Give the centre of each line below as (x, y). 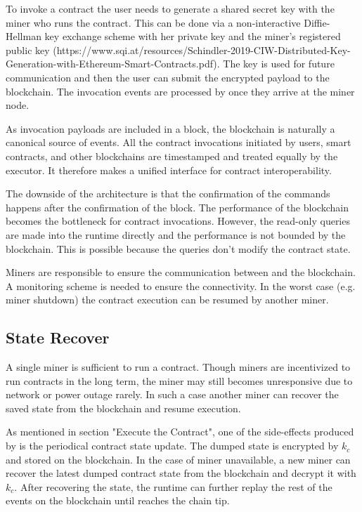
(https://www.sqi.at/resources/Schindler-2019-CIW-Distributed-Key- (202, 50)
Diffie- (317, 22)
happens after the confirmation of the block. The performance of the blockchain (177, 207)
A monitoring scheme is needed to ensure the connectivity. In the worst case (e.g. (181, 285)
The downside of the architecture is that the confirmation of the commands (168, 193)
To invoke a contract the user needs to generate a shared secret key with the (170, 8)
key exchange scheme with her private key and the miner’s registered (193, 36)
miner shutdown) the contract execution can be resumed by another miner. (167, 300)
